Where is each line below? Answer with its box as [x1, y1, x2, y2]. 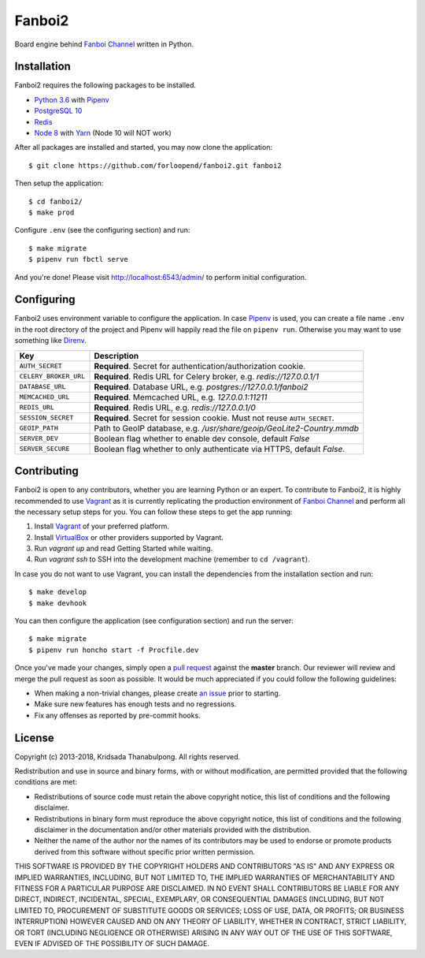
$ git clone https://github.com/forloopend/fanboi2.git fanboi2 [28, 161, 283, 170]
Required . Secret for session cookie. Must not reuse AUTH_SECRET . [94, 412, 334, 423]
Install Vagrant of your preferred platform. [34, 521, 169, 531]
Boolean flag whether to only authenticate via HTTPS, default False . [94, 443, 346, 454]
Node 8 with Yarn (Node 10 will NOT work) [34, 129, 172, 138]
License [14, 731, 54, 744]
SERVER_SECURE [19, 445, 70, 453]
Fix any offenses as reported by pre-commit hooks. [34, 710, 201, 720]
